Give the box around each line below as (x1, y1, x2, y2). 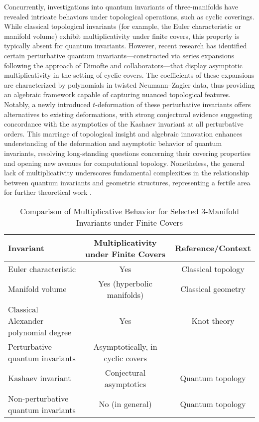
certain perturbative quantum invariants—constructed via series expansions (4, 50, 234, 60)
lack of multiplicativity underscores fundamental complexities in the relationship (4, 167, 250, 178)
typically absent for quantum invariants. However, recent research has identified (4, 40, 247, 51)
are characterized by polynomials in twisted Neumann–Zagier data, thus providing (4, 79, 255, 90)
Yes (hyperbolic (98, 277, 152, 289)
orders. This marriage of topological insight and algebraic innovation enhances (4, 128, 243, 139)
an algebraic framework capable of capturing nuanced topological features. (4, 89, 231, 100)
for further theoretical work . (4, 187, 92, 197)
